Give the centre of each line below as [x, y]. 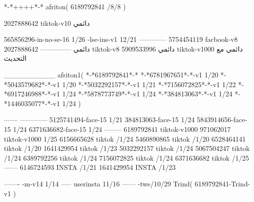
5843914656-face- [222, 119]
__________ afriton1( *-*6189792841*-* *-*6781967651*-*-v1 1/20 [111, 74]
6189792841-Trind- [222, 183]
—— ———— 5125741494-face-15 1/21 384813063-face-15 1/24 [99, 119]
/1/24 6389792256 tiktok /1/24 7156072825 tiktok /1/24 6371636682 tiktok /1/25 [127, 157]
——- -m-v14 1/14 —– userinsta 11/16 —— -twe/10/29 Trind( [98, 183]
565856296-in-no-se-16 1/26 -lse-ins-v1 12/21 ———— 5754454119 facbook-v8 [121, 39]
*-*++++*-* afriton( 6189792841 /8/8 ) [65, 6]
